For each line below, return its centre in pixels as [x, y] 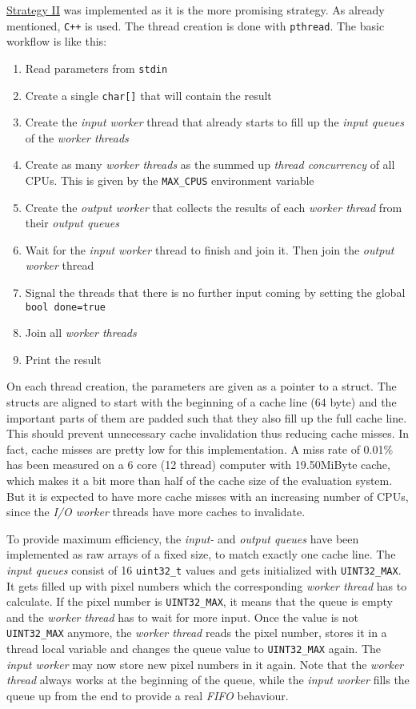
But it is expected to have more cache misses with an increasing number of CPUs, [208, 496]
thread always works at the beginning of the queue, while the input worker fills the [208, 680]
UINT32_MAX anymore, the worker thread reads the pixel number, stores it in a [197, 633]
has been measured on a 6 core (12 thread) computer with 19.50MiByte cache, [198, 465]
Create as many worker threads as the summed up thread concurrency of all [210, 164]
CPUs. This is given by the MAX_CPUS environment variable [170, 180]
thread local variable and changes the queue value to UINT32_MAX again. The [194, 649]
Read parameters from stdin [96, 68]
